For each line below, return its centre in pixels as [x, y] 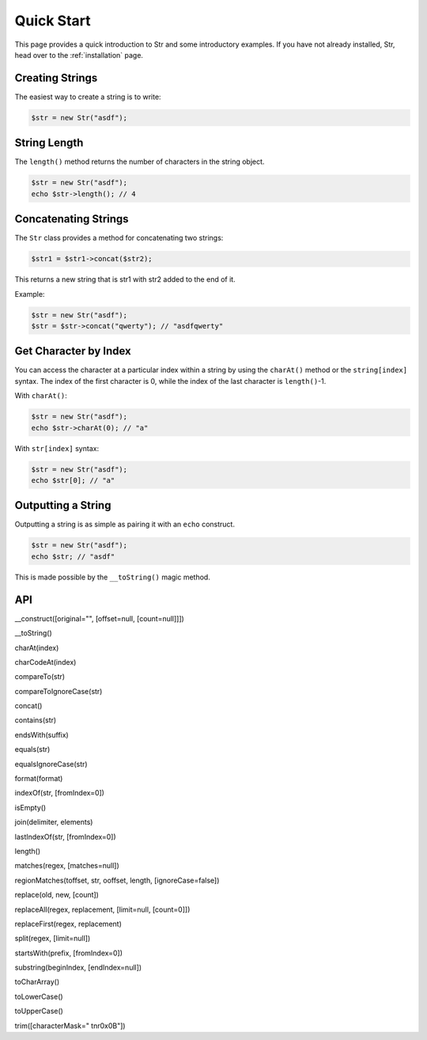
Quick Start [53, 21]
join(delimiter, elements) [54, 822]
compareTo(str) [40, 677]
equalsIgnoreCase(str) [51, 764]
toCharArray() [37, 982]
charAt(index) [37, 647]
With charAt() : [41, 396]
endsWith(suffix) [42, 734]
